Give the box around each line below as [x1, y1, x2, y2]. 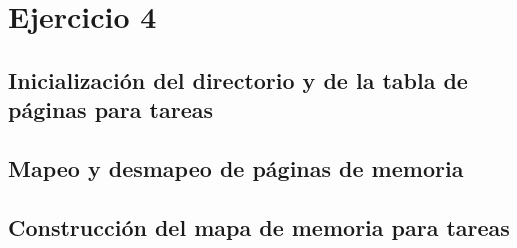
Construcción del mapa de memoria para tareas [8, 211, 510, 242]
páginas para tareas [8, 94, 213, 125]
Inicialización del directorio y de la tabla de [8, 64, 468, 95]
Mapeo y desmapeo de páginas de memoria [8, 152, 464, 183]
